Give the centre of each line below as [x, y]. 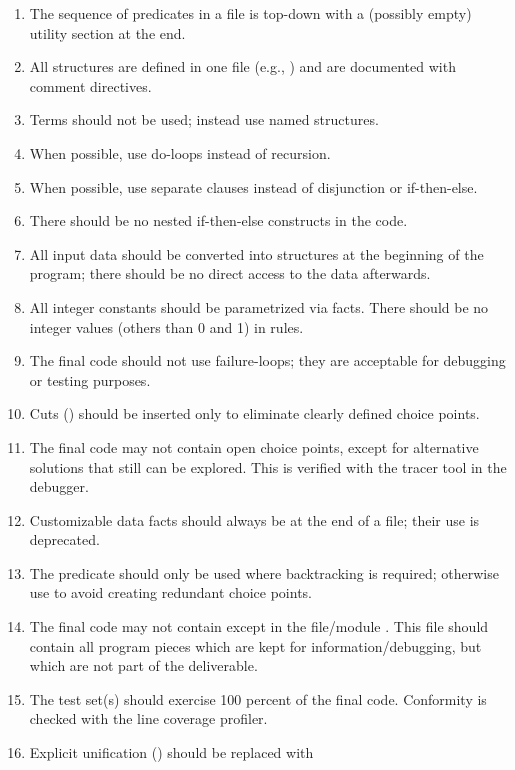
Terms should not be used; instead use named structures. [204, 119]
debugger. [59, 486]
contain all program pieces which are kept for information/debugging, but [255, 645]
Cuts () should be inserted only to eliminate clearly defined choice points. [254, 413]
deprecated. [64, 539]
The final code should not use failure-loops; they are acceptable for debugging [267, 360]
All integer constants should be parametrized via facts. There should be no [259, 306]
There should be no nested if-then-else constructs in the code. [218, 220]
